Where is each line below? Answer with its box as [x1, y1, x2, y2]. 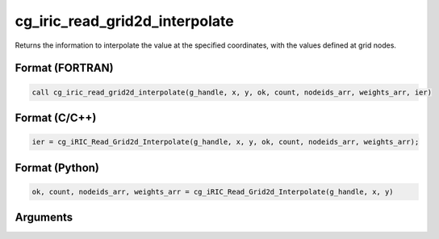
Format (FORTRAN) [15, 61, 114, 75]
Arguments [15, 211, 73, 224]
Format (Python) [15, 161, 100, 174]
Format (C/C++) [15, 111, 97, 124]
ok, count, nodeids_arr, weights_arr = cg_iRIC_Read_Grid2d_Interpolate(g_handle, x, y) [31, 187, 395, 196]
